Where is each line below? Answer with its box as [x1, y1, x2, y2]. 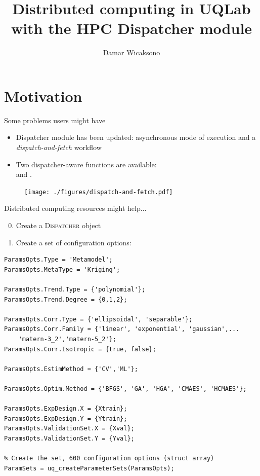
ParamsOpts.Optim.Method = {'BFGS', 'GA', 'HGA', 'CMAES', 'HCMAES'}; [4, 385, 247, 392]
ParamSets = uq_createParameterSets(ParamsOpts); [4, 464, 175, 472]
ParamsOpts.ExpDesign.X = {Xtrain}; [4, 405, 127, 413]
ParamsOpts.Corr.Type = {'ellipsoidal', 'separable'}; [4, 315, 193, 323]
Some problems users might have [4, 115, 106, 125]
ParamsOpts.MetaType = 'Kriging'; [4, 266, 120, 273]
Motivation [4, 85, 82, 106]
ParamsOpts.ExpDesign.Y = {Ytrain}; [4, 415, 127, 422]
